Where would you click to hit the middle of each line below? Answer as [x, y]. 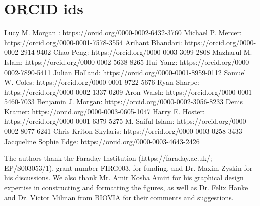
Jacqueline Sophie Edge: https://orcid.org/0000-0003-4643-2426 [102, 141]
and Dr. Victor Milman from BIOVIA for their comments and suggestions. [119, 197]
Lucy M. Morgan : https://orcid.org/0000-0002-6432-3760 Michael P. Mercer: [123, 32]
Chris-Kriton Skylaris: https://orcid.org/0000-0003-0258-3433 [148, 131]
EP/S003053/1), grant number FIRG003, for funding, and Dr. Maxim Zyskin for [128, 167]
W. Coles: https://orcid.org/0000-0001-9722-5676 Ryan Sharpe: [102, 82]
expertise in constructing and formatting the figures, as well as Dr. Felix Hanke [126, 188]
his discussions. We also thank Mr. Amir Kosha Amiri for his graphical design [124, 178]
